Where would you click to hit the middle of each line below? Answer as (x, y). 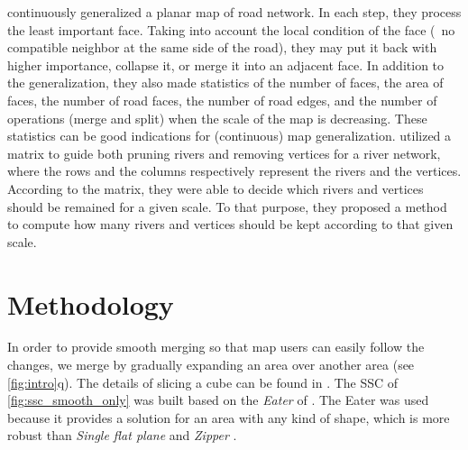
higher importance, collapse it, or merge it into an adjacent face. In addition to (226, 64)
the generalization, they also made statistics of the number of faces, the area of (225, 83)
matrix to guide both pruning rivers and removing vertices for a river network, (224, 153)
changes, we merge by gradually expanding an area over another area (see (211, 365)
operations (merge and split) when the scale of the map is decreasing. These (217, 118)
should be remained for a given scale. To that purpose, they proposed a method (227, 206)
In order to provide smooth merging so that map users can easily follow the (216, 347)
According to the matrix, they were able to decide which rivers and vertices (216, 188)
